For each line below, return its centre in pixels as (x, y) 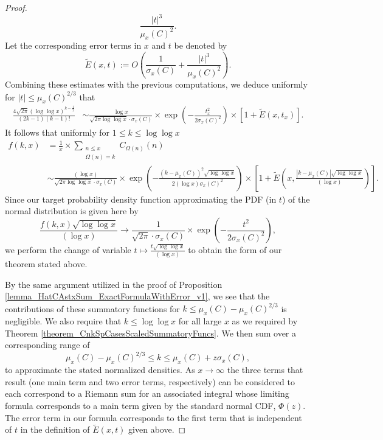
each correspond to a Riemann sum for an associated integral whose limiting (147, 393)
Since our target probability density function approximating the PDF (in (141, 199)
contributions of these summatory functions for (92, 308)
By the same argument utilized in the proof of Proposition (114, 284)
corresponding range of (47, 345)
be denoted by (201, 45)
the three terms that (265, 370)
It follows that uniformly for (57, 132)
